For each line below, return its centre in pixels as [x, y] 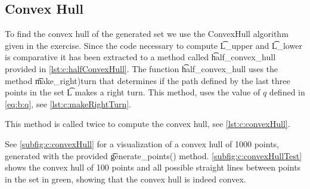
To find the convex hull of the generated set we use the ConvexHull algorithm [147, 34]
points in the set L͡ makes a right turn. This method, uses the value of [133, 92]
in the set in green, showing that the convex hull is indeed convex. [125, 179]
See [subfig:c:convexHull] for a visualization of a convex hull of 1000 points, [142, 143]
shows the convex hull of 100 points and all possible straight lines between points [153, 167]
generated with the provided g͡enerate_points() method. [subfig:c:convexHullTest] [154, 155]
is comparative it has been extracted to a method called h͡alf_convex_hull [140, 57]
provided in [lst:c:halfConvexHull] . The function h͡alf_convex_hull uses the [142, 68]
